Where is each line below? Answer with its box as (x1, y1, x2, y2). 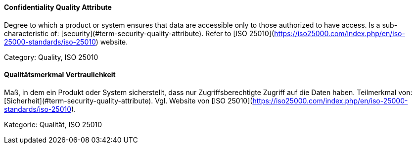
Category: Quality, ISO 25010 (4, 52, 98, 61)
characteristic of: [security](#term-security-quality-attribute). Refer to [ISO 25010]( (4, 29, 275, 38)
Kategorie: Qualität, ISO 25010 (4, 120, 102, 129)
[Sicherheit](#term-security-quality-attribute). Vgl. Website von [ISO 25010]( (4, 96, 253, 105)
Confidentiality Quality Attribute (4, 3, 112, 11)
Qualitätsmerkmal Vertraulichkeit (4, 70, 116, 79)
